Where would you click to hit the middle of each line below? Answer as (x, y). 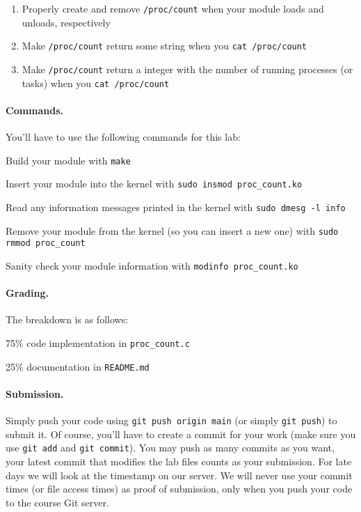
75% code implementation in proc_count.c (98, 342)
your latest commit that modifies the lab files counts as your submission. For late (179, 461)
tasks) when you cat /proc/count (96, 83)
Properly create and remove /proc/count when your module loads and (173, 8)
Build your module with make (68, 160)
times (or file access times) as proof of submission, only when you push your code (179, 489)
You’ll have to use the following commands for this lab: (123, 137)
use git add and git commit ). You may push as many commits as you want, (170, 448)
